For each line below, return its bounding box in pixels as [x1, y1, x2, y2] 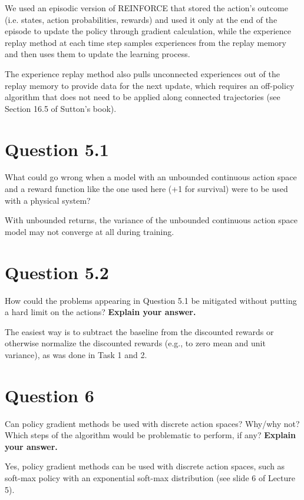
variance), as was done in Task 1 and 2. [5, 348, 147, 360]
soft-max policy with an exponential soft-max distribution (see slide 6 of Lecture [5, 472, 295, 484]
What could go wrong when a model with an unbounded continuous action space [5, 171, 297, 183]
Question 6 [5, 383, 94, 407]
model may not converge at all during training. [5, 225, 174, 237]
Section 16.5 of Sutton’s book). [5, 102, 117, 114]
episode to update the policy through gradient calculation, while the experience [5, 25, 291, 37]
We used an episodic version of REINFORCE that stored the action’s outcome [5, 2, 288, 14]
